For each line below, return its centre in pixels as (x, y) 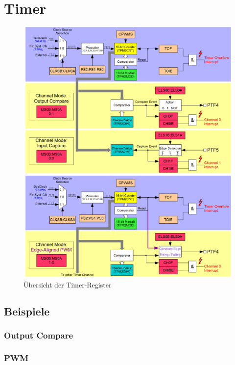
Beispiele (27, 311)
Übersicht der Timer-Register (68, 285)
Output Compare (39, 335)
